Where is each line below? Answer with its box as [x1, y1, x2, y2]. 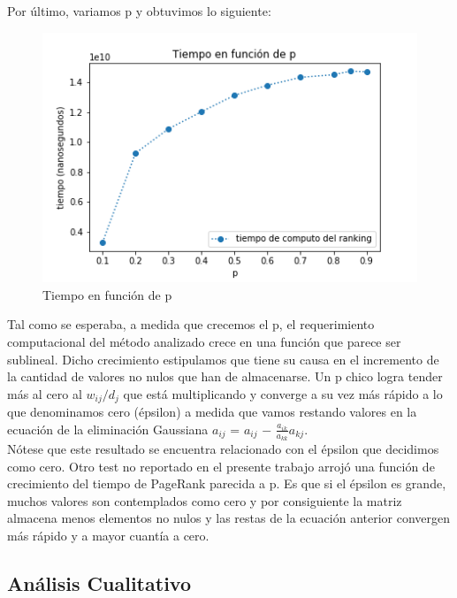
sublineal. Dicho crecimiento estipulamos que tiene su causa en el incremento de [7, 349, 439, 368]
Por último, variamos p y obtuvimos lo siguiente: [7, 2, 271, 19]
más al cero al [7, 384, 82, 402]
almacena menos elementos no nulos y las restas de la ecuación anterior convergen [7, 509, 451, 527]
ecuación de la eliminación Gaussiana [7, 419, 209, 438]
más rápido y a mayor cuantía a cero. [7, 526, 209, 545]
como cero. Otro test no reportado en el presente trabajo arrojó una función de [7, 456, 435, 475]
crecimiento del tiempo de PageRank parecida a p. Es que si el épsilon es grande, [7, 474, 446, 493]
